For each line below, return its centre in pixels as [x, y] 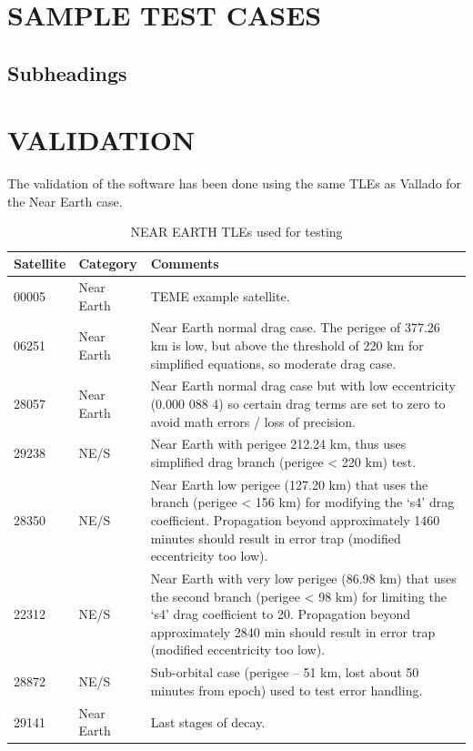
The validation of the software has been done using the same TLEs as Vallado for [235, 183]
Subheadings [67, 72]
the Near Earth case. [65, 201]
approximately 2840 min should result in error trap [293, 631]
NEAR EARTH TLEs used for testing [236, 232]
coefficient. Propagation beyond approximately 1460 [295, 520]
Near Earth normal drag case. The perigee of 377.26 [295, 327]
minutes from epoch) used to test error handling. [287, 690]
